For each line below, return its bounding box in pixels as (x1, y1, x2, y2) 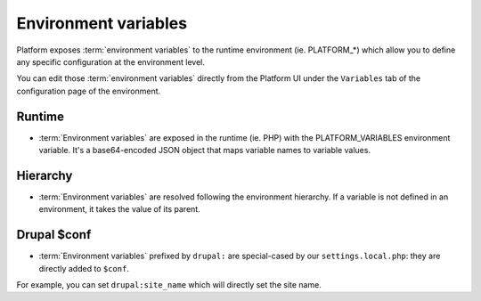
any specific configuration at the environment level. (16, 56, 205, 67)
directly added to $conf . (38, 263, 129, 273)
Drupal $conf (16, 227, 92, 242)
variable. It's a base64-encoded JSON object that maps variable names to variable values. (38, 145, 371, 156)
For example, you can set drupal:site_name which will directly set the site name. (16, 280, 322, 289)
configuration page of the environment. (16, 85, 161, 96)
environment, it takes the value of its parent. (38, 204, 200, 215)
